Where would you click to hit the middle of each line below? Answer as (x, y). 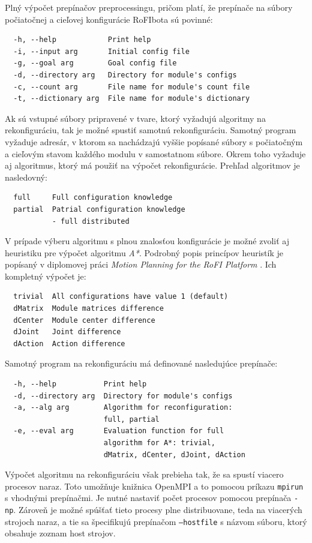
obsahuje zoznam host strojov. (60, 533)
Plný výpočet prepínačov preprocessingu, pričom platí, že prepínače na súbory (149, 7)
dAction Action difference (69, 343)
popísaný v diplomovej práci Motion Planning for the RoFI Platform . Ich (141, 264)
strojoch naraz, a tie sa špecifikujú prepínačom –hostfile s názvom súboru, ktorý (156, 521)
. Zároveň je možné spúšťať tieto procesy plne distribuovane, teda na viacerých (158, 510)
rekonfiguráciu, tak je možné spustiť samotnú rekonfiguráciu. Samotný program (151, 130)
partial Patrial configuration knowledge (99, 209)
